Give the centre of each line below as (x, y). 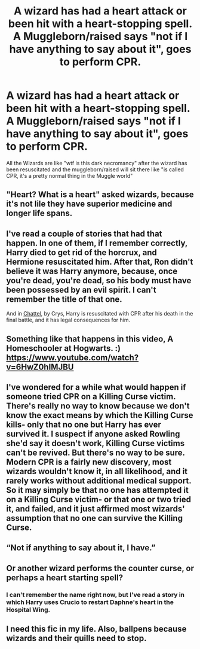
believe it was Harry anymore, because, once (92, 271)
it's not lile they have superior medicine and (89, 204)
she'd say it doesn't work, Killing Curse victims (96, 443)
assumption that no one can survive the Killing (95, 518)
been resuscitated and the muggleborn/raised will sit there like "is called (95, 169)
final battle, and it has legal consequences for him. (68, 320)
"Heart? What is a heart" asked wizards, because (100, 195)
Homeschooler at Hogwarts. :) (64, 348)
